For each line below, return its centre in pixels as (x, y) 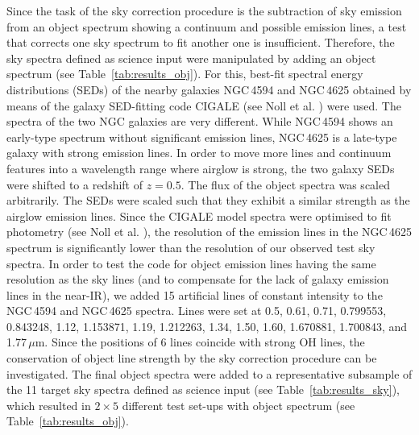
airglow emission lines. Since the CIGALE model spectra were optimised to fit (199, 215)
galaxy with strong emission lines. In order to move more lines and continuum (199, 153)
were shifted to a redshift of (75, 184)
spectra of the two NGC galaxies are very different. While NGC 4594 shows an (200, 121)
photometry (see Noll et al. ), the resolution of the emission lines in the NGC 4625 (209, 232)
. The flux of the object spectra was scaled (285, 184)
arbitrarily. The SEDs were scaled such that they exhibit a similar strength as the (208, 200)
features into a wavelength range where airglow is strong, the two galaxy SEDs (201, 168)
